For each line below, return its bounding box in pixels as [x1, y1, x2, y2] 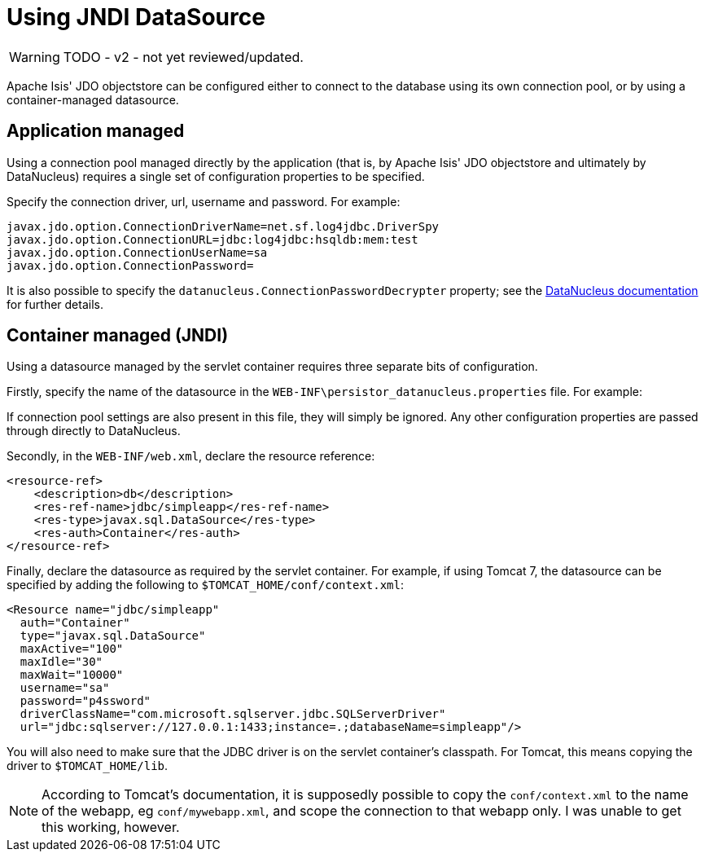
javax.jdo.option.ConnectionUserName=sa [7, 245, 268, 259]
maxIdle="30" [20, 655, 103, 669]
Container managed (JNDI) [7, 325, 229, 346]
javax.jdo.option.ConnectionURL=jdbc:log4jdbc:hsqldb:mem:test [7, 232, 418, 246]
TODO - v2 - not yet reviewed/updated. [63, 48, 304, 65]
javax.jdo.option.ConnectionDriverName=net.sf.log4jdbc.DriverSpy [7, 219, 440, 233]
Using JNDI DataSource [7, 3, 265, 31]
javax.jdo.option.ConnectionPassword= [7, 258, 254, 272]
